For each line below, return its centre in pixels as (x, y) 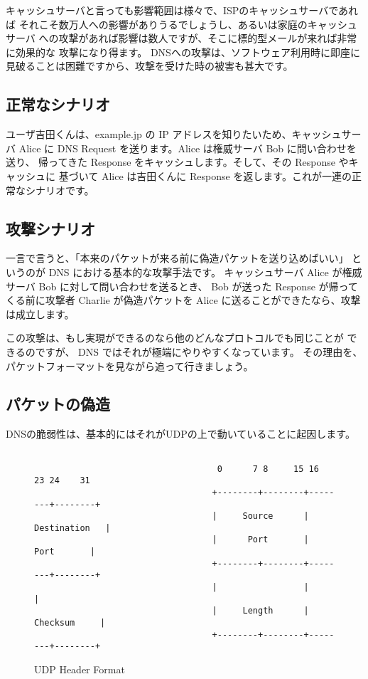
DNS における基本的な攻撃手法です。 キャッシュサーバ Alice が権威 (205, 272)
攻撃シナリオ (50, 228)
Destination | (72, 528)
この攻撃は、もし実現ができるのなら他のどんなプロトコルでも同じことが (175, 338)
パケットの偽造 (58, 404)
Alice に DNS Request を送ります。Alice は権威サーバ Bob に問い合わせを (188, 148)
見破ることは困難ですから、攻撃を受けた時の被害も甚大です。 (150, 66)
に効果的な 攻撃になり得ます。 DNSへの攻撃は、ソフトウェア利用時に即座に (183, 52)
